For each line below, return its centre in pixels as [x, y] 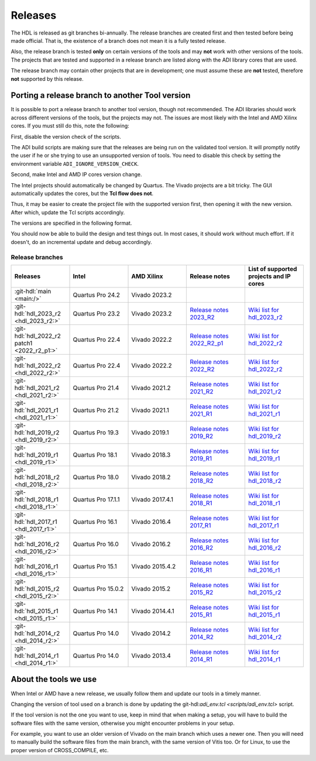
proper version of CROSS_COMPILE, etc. [60, 750]
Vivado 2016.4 [151, 522]
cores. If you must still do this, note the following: [70, 126]
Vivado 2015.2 [151, 589]
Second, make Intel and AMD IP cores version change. [77, 174]
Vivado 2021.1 [150, 410]
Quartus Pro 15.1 [95, 567]
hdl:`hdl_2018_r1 [36, 499]
